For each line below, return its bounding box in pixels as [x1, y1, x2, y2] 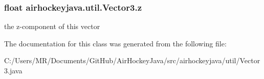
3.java [4, 65, 23, 75]
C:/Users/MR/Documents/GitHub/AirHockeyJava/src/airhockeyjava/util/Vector [4, 55, 260, 66]
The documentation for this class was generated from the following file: [4, 38, 227, 48]
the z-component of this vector [4, 21, 100, 32]
